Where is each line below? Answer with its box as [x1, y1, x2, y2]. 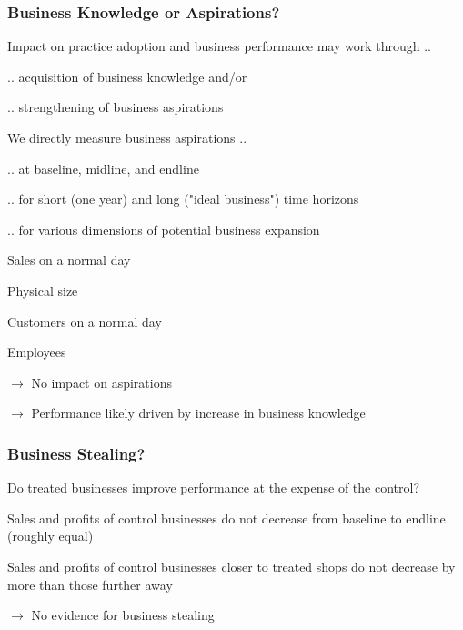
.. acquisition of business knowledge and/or [7, 66, 247, 86]
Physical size [7, 280, 78, 300]
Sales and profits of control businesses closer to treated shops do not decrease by [7, 556, 456, 575]
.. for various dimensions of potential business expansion [7, 219, 320, 239]
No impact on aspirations [31, 372, 172, 391]
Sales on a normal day [7, 250, 131, 269]
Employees [7, 342, 66, 361]
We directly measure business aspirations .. [7, 128, 247, 147]
